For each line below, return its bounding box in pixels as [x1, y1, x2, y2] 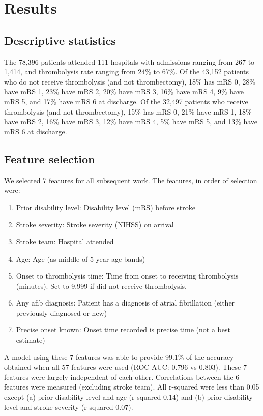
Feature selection [4, 151, 95, 167]
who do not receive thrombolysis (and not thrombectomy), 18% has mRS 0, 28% [4, 76, 256, 87]
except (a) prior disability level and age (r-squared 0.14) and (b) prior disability [4, 392, 253, 402]
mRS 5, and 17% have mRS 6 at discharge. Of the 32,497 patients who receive [4, 96, 248, 106]
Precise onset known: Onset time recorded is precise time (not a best [16, 324, 230, 335]
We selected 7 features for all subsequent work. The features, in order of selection [4, 175, 257, 185]
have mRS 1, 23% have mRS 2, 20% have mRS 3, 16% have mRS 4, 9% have [4, 86, 244, 97]
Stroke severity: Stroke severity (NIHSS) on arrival [16, 219, 174, 230]
